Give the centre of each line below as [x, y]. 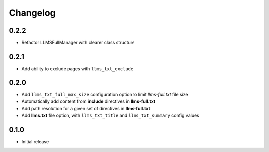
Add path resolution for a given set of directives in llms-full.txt [86, 108]
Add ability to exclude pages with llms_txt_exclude [77, 68]
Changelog [32, 13]
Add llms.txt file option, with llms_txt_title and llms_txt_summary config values [110, 115]
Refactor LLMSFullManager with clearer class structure [78, 43]
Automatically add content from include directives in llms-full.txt [89, 101]
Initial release [35, 141]
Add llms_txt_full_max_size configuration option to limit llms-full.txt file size [105, 94]
